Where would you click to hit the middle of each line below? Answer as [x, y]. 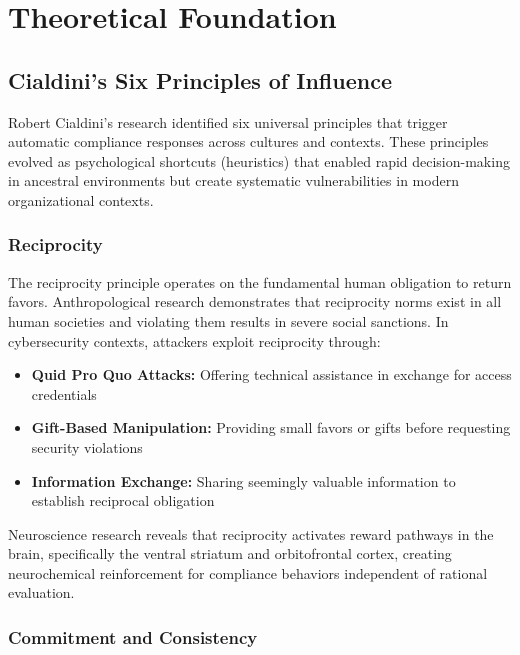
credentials [64, 393]
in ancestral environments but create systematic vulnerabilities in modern [233, 180]
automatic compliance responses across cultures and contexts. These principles [248, 141]
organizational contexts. [81, 199]
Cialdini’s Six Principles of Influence [200, 79]
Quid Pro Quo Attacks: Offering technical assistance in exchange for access [271, 374]
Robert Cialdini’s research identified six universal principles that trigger [228, 121]
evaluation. [41, 592]
